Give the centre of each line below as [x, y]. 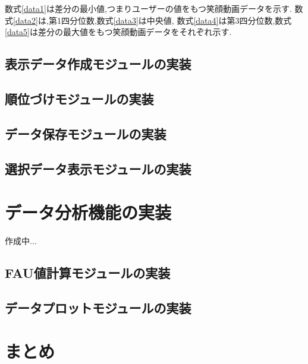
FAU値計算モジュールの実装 [88, 273]
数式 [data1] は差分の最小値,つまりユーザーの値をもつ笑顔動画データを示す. [148, 8]
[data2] [26, 20]
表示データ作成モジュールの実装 [98, 64]
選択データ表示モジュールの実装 [98, 168]
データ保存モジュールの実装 [86, 133]
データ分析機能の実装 [88, 212]
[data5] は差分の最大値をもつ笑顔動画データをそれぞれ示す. [118, 32]
